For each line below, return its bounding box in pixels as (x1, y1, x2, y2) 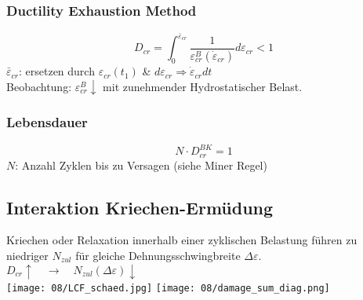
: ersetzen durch (18, 63, 95, 79)
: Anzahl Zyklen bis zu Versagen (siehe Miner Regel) (15, 156, 267, 173)
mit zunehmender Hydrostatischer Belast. (103, 78, 303, 94)
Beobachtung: (6, 78, 72, 94)
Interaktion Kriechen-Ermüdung (6, 195, 274, 219)
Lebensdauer (6, 112, 88, 132)
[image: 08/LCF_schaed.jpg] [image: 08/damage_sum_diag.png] (6, 282, 330, 294)
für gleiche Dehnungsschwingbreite (75, 247, 241, 263)
